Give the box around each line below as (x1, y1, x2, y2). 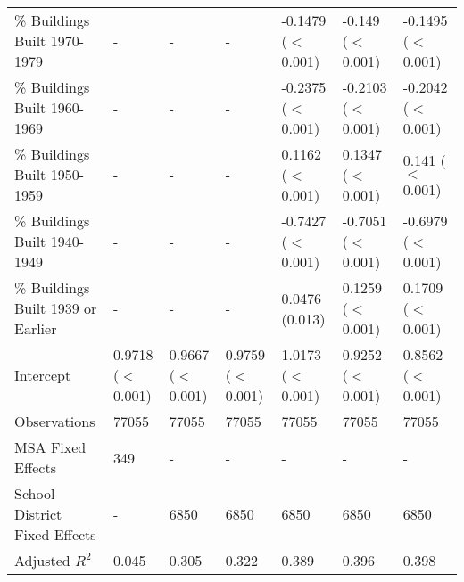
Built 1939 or (14, 298, 97, 318)
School (14, 483, 55, 504)
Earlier (14, 318, 57, 339)
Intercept (14, 365, 71, 385)
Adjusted (14, 550, 70, 570)
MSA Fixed (14, 437, 87, 457)
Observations (14, 411, 95, 431)
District (14, 504, 62, 524)
